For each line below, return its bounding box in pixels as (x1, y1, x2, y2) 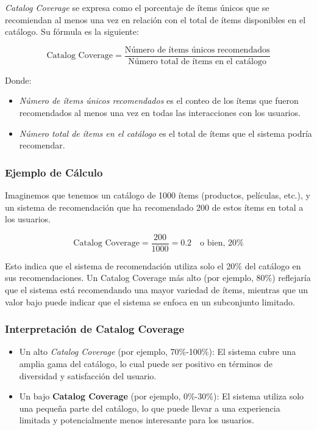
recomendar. (19, 139, 65, 151)
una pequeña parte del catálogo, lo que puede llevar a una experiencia (19, 401, 280, 414)
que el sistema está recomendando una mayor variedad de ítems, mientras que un (5, 283, 308, 296)
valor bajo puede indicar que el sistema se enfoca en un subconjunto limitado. (5, 295, 296, 308)
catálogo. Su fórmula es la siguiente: (5, 25, 139, 38)
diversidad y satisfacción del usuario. (19, 369, 157, 382)
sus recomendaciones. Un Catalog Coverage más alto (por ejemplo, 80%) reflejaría (5, 271, 311, 284)
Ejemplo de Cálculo (5, 164, 103, 180)
